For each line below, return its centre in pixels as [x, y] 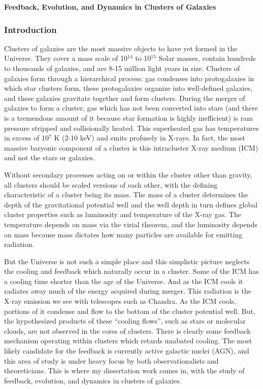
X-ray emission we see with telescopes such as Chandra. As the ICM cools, [120, 301]
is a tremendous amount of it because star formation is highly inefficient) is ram [128, 117]
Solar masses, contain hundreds [207, 58]
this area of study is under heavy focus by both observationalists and [111, 360]
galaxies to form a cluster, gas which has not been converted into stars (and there [131, 108]
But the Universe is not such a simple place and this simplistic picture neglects [127, 261]
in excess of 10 [27, 138]
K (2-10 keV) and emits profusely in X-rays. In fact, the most [150, 138]
